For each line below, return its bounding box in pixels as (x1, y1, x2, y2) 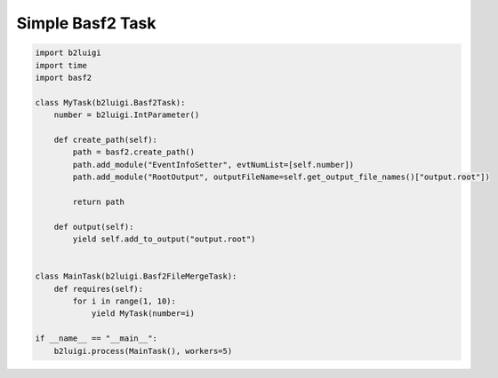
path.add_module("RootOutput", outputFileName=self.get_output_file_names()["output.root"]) (72, 172, 491, 182)
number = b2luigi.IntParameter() (53, 110, 200, 120)
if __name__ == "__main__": (35, 334, 157, 343)
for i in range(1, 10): (72, 295, 177, 306)
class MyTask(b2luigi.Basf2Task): (35, 98, 186, 107)
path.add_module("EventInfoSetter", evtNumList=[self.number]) (72, 160, 355, 169)
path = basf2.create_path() (72, 147, 196, 157)
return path (72, 196, 124, 207)
